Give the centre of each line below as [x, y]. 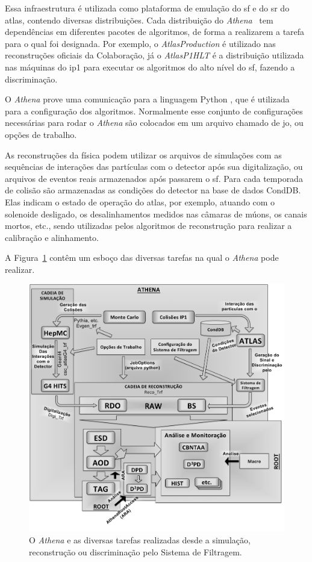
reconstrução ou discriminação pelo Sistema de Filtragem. [136, 551]
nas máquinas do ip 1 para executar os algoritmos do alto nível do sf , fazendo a [150, 67]
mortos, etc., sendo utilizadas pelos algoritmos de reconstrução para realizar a [148, 226]
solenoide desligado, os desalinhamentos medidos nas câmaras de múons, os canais [156, 214]
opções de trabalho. [41, 134]
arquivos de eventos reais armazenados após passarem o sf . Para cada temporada [154, 178]
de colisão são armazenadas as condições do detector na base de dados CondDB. [153, 190]
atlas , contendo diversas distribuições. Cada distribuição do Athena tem [139, 20]
